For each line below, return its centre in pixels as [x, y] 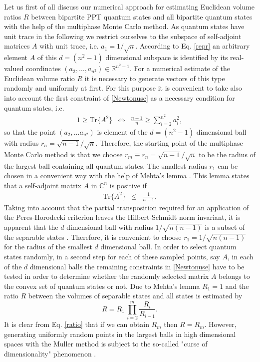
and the [237, 286]
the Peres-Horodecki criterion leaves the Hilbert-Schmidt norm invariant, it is [122, 217]
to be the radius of [227, 154]
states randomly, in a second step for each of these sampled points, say [112, 257]
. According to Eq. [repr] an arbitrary [193, 46]
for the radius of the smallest [48, 247]
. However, [220, 324]
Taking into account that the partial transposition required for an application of [127, 207]
